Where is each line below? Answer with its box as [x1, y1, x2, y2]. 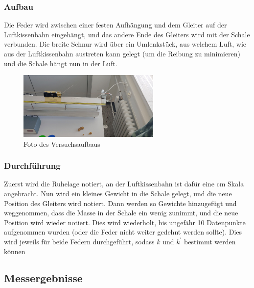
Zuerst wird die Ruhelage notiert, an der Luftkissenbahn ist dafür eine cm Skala [4, 179, 244, 189]
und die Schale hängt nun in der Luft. [4, 58, 117, 68]
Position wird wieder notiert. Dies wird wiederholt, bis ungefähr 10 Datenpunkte [4, 217, 246, 227]
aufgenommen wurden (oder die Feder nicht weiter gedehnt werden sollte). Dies [4, 227, 242, 237]
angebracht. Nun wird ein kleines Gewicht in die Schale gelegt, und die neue [4, 188, 232, 198]
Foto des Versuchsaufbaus [23, 138, 100, 149]
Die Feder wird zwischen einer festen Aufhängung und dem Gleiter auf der [4, 20, 227, 30]
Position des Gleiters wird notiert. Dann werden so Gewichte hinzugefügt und [4, 198, 237, 208]
